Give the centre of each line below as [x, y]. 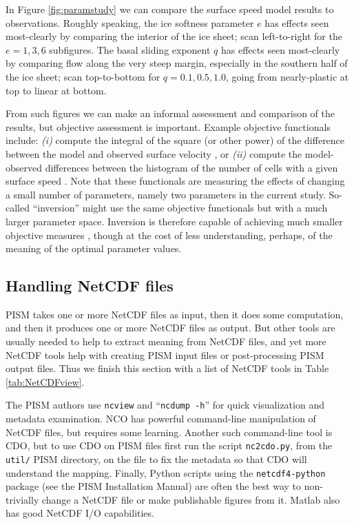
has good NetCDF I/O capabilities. [80, 513]
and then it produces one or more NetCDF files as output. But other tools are [170, 328]
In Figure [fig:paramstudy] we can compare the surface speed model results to [170, 9]
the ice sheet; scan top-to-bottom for [83, 76]
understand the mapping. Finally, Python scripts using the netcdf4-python [166, 472]
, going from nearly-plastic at [287, 76]
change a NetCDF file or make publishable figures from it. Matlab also [191, 499]
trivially [22, 499]
